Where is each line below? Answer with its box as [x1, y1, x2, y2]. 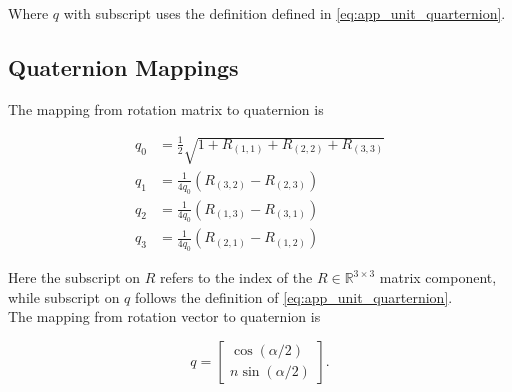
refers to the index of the [160, 267, 313, 288]
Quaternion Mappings [8, 51, 239, 82]
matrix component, [379, 267, 497, 288]
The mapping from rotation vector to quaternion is [8, 306, 321, 327]
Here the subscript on [8, 267, 141, 288]
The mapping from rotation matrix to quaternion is [8, 98, 324, 119]
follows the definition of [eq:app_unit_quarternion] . [135, 286, 453, 307]
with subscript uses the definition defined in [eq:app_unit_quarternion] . [63, 3, 506, 23]
